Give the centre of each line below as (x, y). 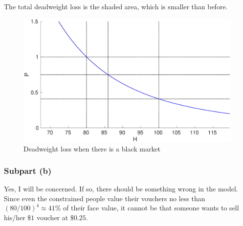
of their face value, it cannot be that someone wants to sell (151, 208)
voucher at (53, 217)
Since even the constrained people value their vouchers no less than (105, 198)
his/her (15, 217)
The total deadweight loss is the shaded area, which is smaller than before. (116, 6)
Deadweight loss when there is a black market (92, 149)
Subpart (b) (28, 170)
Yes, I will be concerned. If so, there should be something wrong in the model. (121, 189)
